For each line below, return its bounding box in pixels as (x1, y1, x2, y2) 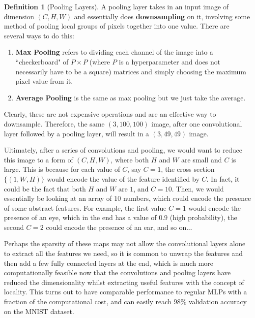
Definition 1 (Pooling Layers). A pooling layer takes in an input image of (4, 1, 229, 11)
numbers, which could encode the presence (123, 193, 251, 203)
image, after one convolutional (151, 118, 242, 128)
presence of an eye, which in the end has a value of (4, 212, 157, 223)
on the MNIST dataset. (4, 306, 74, 316)
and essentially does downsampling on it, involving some (74, 11, 250, 21)
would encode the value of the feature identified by (47, 173, 199, 184)
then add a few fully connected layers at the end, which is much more (4, 257, 214, 268)
